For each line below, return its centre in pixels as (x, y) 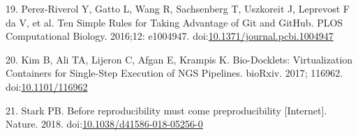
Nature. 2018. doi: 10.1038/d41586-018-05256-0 (104, 124)
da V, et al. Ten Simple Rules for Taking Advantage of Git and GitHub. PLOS (174, 22)
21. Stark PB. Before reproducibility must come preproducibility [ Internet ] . (166, 110)
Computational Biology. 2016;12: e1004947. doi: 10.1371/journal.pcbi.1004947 (170, 36)
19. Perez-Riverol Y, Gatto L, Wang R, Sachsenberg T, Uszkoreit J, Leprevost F (178, 8)
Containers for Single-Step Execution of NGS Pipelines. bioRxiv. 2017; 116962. (174, 73)
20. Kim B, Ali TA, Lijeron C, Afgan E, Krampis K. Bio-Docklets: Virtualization (179, 59)
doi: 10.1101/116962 (47, 86)
